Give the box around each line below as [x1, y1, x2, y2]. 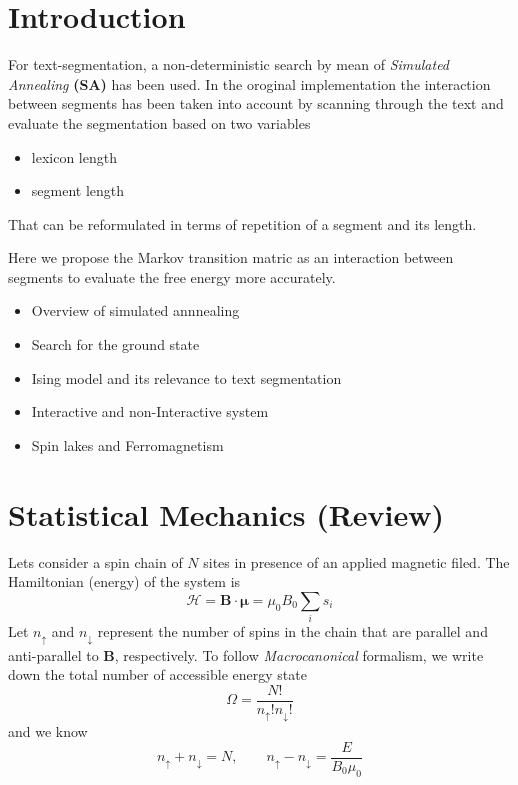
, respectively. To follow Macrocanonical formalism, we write [114, 644, 484, 665]
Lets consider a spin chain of [8, 551, 183, 572]
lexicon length [31, 146, 117, 167]
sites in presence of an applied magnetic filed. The [203, 551, 510, 572]
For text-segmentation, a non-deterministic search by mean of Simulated [8, 54, 450, 75]
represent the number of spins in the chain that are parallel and [97, 621, 488, 642]
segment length [31, 180, 125, 201]
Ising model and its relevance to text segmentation [31, 367, 342, 388]
